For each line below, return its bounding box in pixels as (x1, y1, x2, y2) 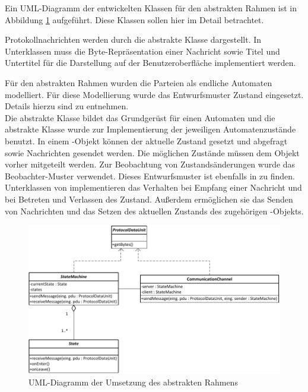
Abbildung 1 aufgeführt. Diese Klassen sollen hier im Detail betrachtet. (5, 13, 264, 26)
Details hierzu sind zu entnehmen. (5, 100, 129, 112)
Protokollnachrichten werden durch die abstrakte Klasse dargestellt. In (5, 33, 262, 46)
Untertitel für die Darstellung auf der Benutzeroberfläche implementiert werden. (5, 56, 296, 69)
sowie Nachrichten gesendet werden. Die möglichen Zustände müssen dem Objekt (5, 146, 300, 159)
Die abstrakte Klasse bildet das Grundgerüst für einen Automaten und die (5, 111, 275, 124)
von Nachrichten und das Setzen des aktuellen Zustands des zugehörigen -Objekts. (5, 204, 304, 217)
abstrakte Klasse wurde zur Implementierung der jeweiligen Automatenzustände (5, 123, 296, 135)
